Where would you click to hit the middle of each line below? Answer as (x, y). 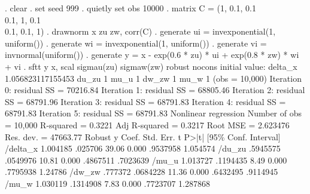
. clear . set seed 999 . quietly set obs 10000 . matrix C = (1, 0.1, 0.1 (130, 8)
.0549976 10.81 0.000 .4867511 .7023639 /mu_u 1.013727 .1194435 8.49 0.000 (146, 160)
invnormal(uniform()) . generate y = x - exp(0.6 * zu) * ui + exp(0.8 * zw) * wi (152, 55)
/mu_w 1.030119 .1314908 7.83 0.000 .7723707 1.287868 (107, 183)
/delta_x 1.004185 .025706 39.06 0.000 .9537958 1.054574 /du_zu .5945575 (143, 148)
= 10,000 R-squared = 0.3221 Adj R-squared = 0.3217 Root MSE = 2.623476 (147, 124)
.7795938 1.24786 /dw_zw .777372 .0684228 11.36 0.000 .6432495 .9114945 (142, 172)
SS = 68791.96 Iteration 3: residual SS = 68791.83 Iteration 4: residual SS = (145, 101)
